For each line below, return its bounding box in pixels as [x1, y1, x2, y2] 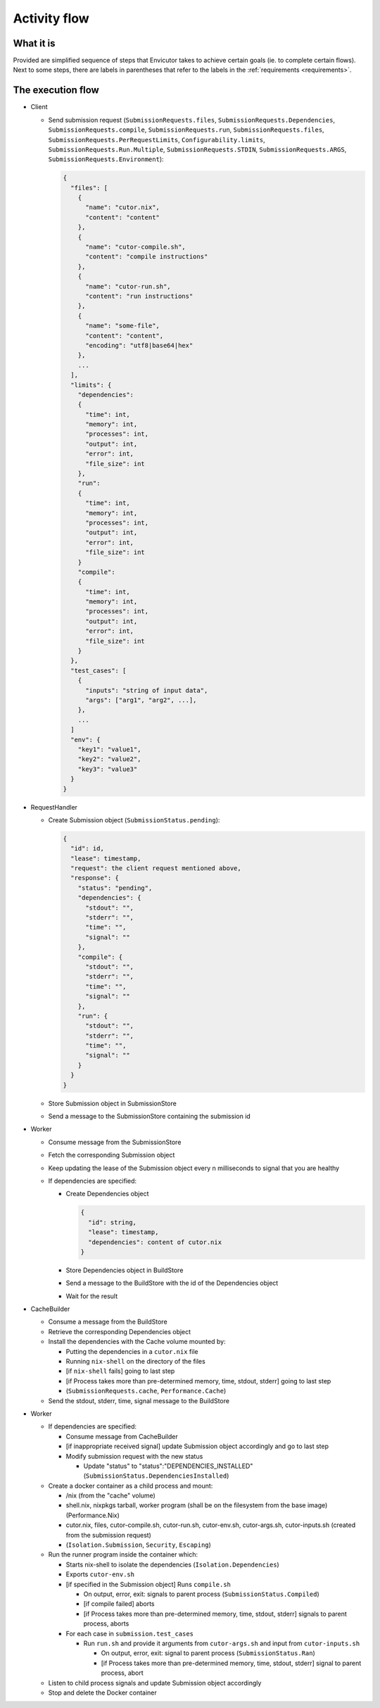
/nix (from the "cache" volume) [65, 1491, 156, 1500]
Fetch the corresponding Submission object [48, 1151, 175, 1160]
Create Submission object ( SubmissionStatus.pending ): [48, 815, 220, 824]
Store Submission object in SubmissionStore [48, 1099, 177, 1107]
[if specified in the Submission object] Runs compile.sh [65, 1580, 232, 1588]
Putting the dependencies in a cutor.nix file [65, 1347, 198, 1355]
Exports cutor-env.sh [65, 1570, 135, 1578]
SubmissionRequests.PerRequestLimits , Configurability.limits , [48, 135, 265, 144]
